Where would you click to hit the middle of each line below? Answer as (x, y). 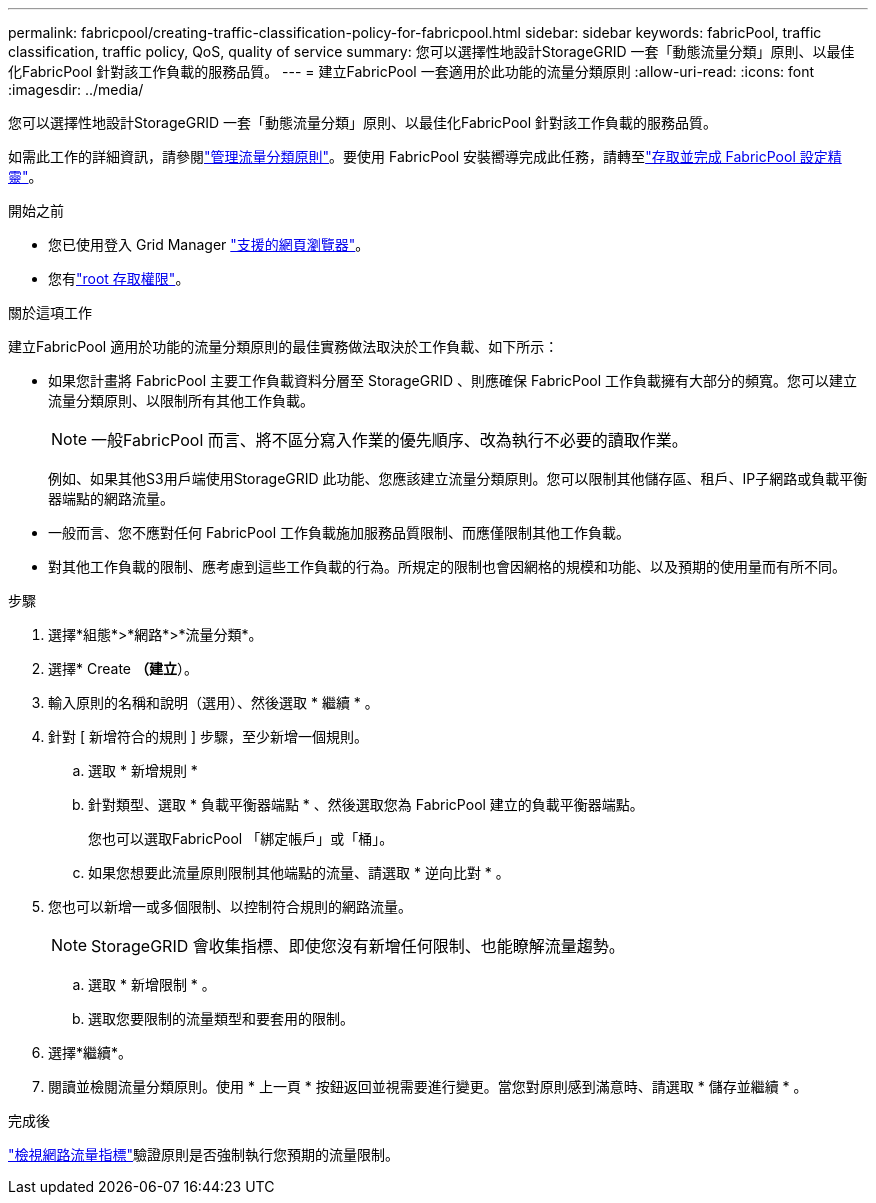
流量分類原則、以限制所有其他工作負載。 (181, 400)
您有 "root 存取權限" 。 (119, 278)
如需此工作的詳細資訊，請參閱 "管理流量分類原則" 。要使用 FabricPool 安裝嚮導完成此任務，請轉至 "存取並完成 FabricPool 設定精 (425, 156)
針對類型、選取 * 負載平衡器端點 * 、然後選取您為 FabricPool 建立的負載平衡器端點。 (366, 804)
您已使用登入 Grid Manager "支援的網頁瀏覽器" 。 (209, 244)
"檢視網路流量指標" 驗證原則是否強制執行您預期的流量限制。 (204, 1154)
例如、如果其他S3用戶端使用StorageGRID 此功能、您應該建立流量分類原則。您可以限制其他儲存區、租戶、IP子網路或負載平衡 (458, 478)
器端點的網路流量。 (111, 498)
